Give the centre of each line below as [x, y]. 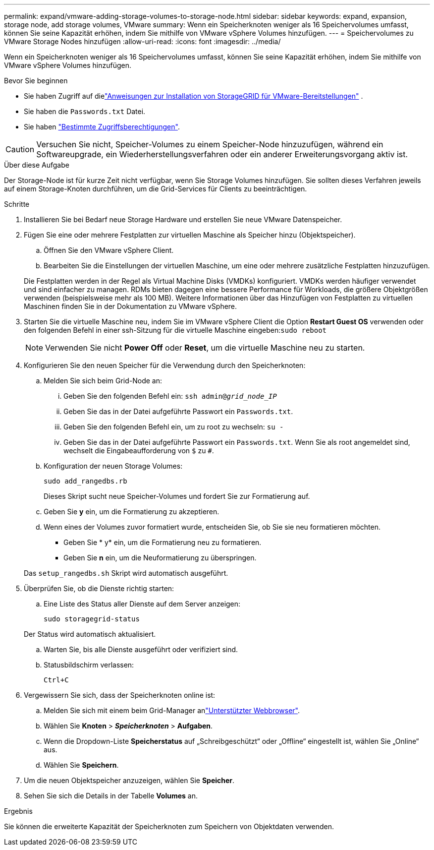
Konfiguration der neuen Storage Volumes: [113, 466]
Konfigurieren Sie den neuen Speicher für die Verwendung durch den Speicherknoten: [165, 365]
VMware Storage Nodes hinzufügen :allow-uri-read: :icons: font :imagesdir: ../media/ [142, 41]
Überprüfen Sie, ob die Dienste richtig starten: [99, 588]
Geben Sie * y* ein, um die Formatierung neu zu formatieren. [163, 542]
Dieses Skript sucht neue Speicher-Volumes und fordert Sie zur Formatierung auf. [177, 496]
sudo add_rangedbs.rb [85, 481]
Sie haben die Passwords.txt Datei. [85, 111]
